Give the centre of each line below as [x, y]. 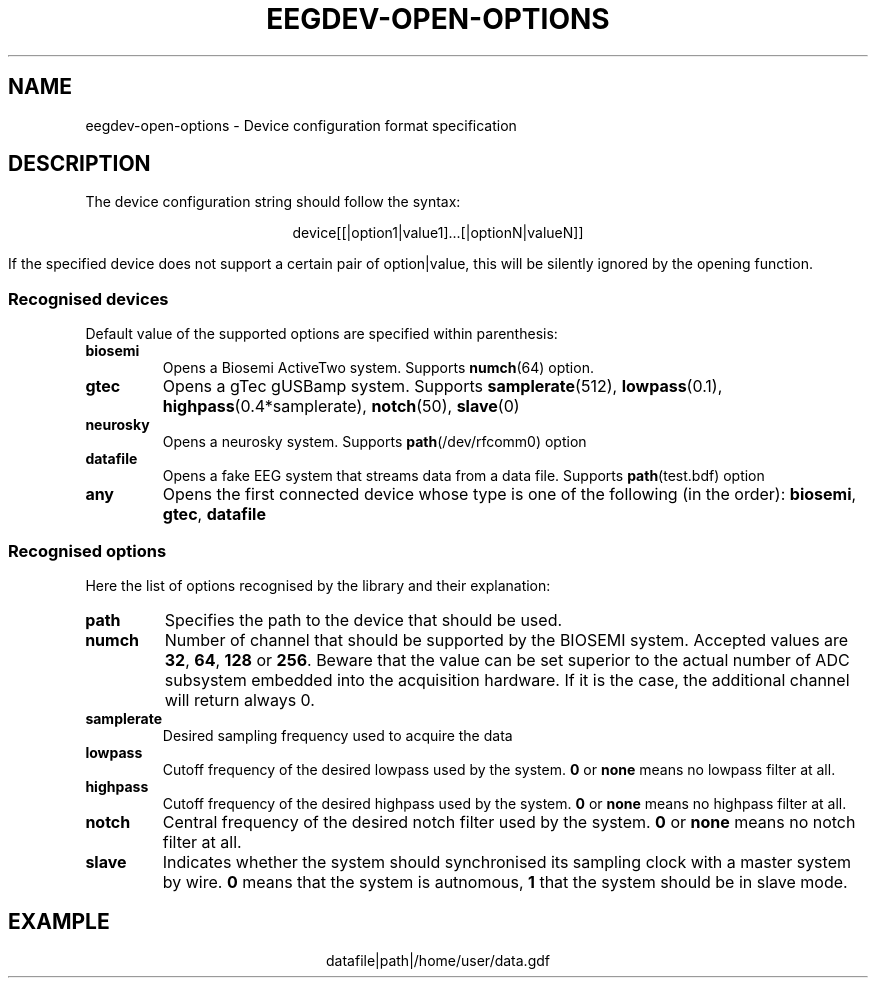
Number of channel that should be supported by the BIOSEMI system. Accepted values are [506, 639]
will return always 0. [239, 699]
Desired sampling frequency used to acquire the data [337, 735]
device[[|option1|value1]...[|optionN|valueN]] [438, 233]
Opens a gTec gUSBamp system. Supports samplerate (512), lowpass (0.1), [442, 386]
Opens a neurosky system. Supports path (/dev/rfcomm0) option [374, 442]
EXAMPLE [59, 922]
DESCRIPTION [79, 164]
